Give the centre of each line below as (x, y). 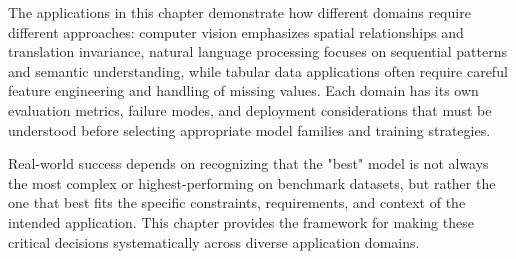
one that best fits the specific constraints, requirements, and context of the (237, 202)
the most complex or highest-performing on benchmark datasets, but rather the (252, 182)
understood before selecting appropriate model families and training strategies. (249, 129)
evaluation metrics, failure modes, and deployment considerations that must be (250, 109)
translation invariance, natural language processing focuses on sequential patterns (257, 51)
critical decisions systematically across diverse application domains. (214, 241)
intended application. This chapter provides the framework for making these (241, 221)
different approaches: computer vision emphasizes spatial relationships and (236, 31)
